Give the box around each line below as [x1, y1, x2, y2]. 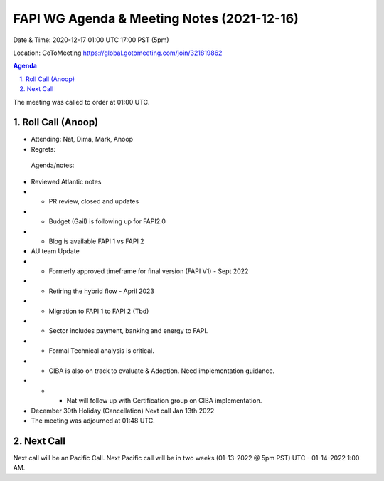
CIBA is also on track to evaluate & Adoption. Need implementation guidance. [48, 366, 275, 375]
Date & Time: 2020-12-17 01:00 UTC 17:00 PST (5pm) [13, 36, 170, 44]
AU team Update [31, 247, 80, 255]
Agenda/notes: [31, 161, 75, 170]
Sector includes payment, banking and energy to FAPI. [48, 327, 208, 335]
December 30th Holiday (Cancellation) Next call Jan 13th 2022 [31, 406, 215, 415]
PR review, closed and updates [48, 197, 139, 206]
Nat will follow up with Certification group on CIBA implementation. [66, 396, 262, 405]
